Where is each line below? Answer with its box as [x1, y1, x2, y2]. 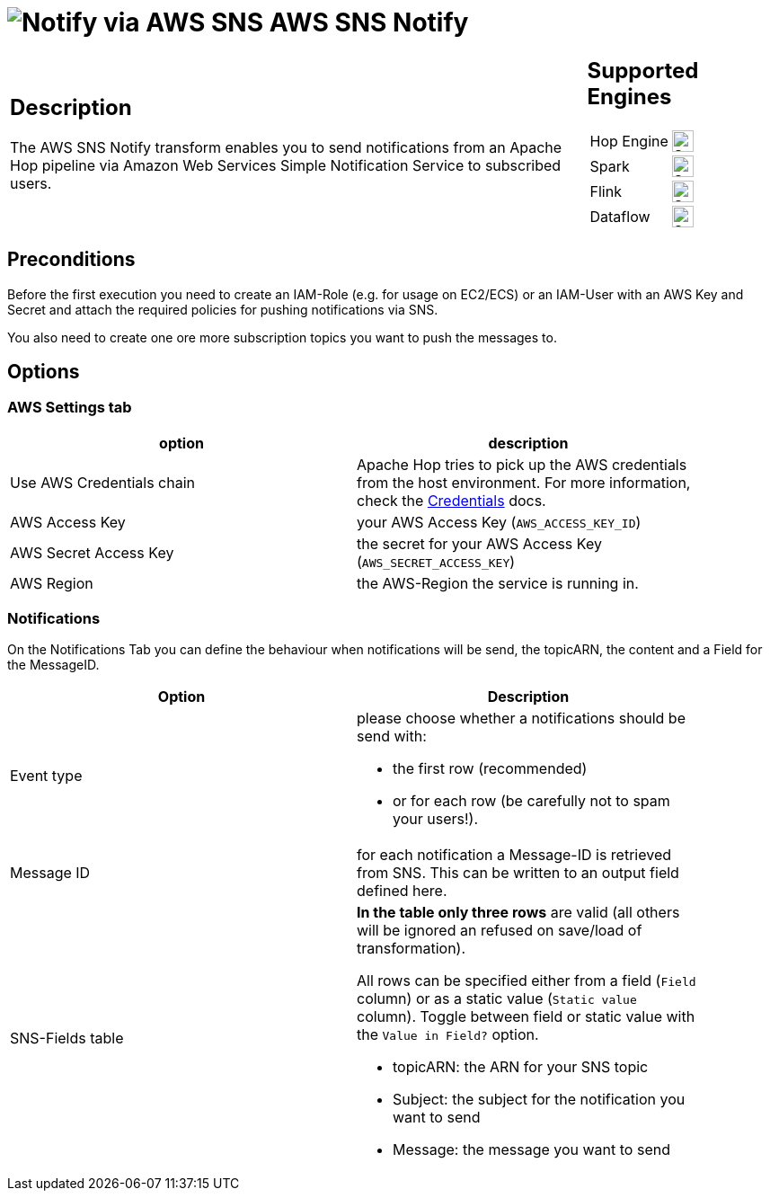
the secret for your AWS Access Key [357, 534, 602, 553]
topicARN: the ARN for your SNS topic [393, 1058, 649, 1077]
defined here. [357, 882, 447, 901]
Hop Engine [589, 131, 668, 150]
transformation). [357, 939, 466, 958]
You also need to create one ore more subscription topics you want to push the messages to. [7, 329, 557, 345]
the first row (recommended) [393, 759, 588, 778]
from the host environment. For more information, [357, 473, 691, 492]
